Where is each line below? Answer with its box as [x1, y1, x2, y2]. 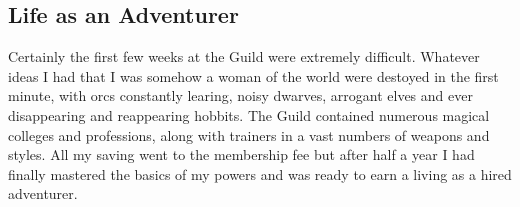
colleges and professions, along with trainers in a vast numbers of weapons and [8, 124, 490, 145]
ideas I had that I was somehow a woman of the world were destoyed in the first [8, 65, 499, 86]
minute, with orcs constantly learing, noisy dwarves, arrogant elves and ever [8, 85, 473, 106]
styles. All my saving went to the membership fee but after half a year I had [8, 144, 475, 165]
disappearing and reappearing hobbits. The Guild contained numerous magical [8, 104, 490, 125]
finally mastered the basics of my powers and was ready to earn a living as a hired [8, 163, 512, 184]
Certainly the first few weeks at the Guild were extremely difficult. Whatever [8, 46, 480, 67]
